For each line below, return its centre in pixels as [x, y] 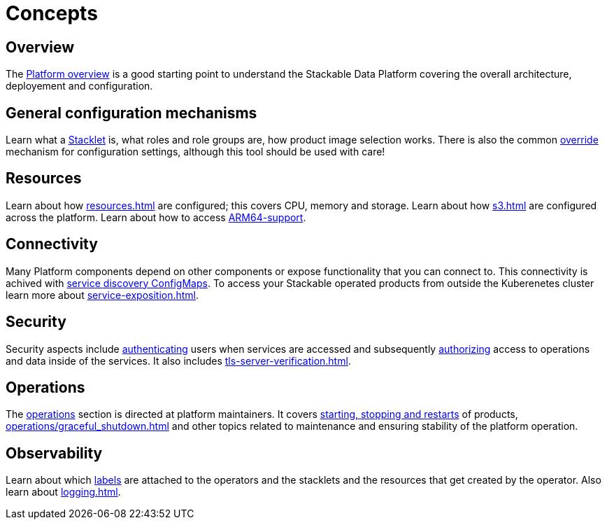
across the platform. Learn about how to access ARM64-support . [156, 217]
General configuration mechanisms [131, 113]
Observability [54, 453]
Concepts [52, 13]
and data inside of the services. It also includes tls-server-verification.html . [178, 360]
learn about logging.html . [63, 492]
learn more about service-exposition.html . [102, 295]
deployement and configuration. [79, 86]
